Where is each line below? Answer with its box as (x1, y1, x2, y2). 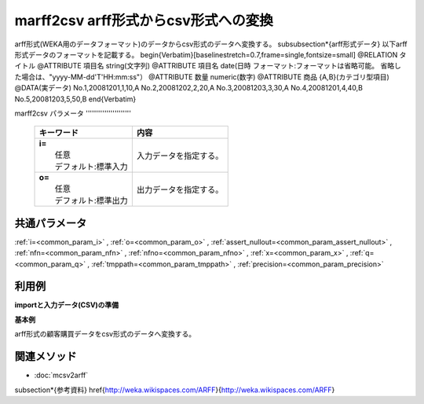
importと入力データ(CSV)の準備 (14, 300, 119, 310)
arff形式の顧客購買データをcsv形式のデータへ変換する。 (14, 329, 196, 339)
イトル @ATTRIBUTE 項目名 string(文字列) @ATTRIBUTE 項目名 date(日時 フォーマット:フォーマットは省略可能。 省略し (14, 61, 402, 71)
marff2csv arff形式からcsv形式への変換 (14, 12, 274, 29)
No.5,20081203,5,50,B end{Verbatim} (14, 94, 137, 104)
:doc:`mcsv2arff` (34, 370, 89, 380)
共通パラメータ (14, 216, 87, 230)
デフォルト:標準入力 (54, 161, 129, 172)
